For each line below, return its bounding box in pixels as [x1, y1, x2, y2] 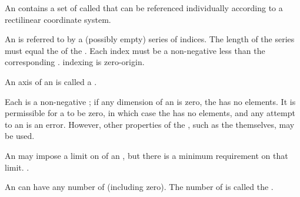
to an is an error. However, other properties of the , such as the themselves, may [5, 118, 295, 130]
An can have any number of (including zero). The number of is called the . [5, 181, 274, 193]
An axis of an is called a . [5, 75, 97, 87]
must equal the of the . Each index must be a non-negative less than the [5, 44, 265, 56]
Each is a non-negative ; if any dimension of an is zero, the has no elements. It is [5, 95, 296, 107]
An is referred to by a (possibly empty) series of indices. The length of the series [5, 33, 295, 45]
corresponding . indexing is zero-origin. [5, 56, 145, 68]
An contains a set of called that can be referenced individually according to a [5, 2, 283, 13]
